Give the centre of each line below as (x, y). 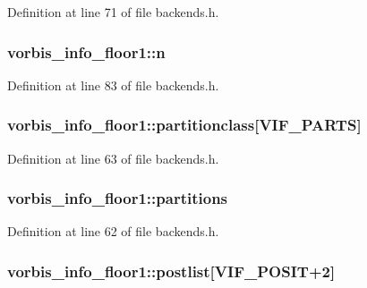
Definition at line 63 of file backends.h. (113, 158)
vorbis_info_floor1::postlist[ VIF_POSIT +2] (171, 271)
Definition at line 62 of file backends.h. (113, 231)
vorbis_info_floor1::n (86, 51)
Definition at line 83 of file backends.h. (113, 85)
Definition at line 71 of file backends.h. (113, 12)
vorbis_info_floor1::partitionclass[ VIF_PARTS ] (184, 125)
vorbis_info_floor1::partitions (118, 198)
